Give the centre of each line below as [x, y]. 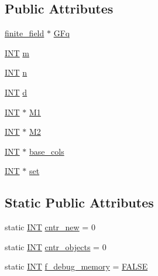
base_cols [47, 151]
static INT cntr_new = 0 [50, 227]
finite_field [25, 33]
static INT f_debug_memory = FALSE [76, 266]
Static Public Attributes [79, 202]
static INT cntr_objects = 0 [56, 246]
